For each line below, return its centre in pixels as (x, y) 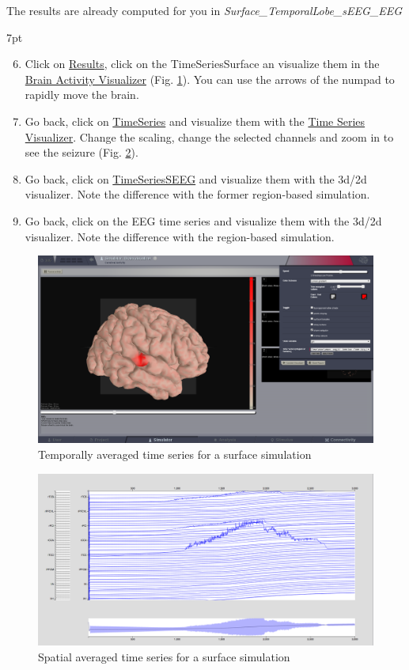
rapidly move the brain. (82, 95)
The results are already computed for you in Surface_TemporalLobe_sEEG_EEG (204, 10)
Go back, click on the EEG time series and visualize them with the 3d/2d (203, 220)
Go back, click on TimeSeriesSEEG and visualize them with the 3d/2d (196, 178)
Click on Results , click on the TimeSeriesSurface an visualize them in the (202, 64)
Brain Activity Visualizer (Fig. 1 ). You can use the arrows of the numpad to (210, 79)
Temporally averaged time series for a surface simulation (175, 454)
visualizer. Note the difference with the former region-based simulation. (197, 194)
